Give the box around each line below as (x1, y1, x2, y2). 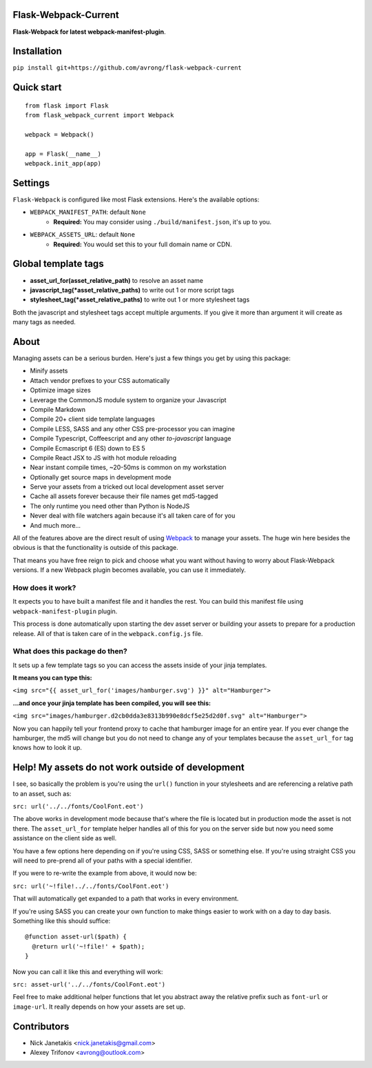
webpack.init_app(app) (25, 159, 102, 168)
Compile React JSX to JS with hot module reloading (30, 453, 177, 462)
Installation (12, 46, 62, 57)
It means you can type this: (12, 673, 92, 682)
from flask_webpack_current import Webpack (25, 111, 174, 119)
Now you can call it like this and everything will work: (12, 967, 163, 976)
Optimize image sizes (30, 386, 91, 395)
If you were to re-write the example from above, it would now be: (12, 869, 197, 878)
